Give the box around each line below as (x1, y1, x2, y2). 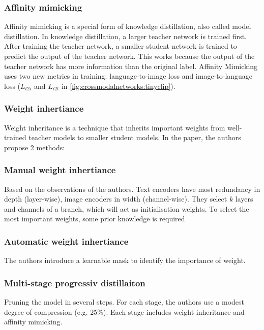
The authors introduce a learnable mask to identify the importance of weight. (4, 255, 246, 266)
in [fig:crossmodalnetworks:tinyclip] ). (61, 80, 175, 91)
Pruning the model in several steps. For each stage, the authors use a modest (4, 296, 244, 307)
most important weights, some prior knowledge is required (4, 213, 185, 224)
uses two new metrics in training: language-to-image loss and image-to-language (4, 71, 253, 81)
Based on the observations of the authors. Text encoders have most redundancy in (4, 183, 260, 194)
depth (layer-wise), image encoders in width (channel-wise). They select (4, 193, 227, 204)
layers (235, 193, 253, 204)
